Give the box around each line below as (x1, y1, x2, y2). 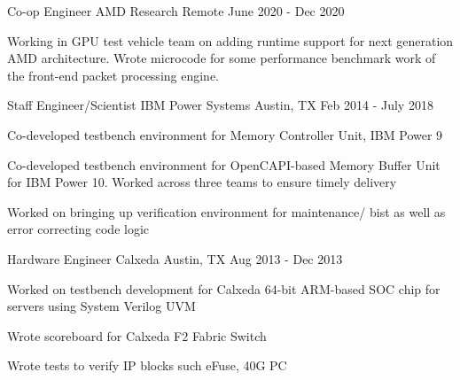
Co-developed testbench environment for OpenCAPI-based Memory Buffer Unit (7, 155, 441, 174)
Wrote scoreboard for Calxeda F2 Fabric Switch (7, 326, 267, 345)
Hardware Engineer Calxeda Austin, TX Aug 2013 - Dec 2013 (7, 249, 343, 268)
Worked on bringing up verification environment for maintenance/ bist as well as (7, 202, 446, 221)
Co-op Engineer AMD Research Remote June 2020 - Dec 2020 (7, 2, 345, 19)
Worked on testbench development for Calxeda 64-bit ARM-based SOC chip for (7, 279, 441, 298)
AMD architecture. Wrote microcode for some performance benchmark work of (7, 49, 436, 67)
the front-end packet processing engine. (7, 66, 220, 84)
